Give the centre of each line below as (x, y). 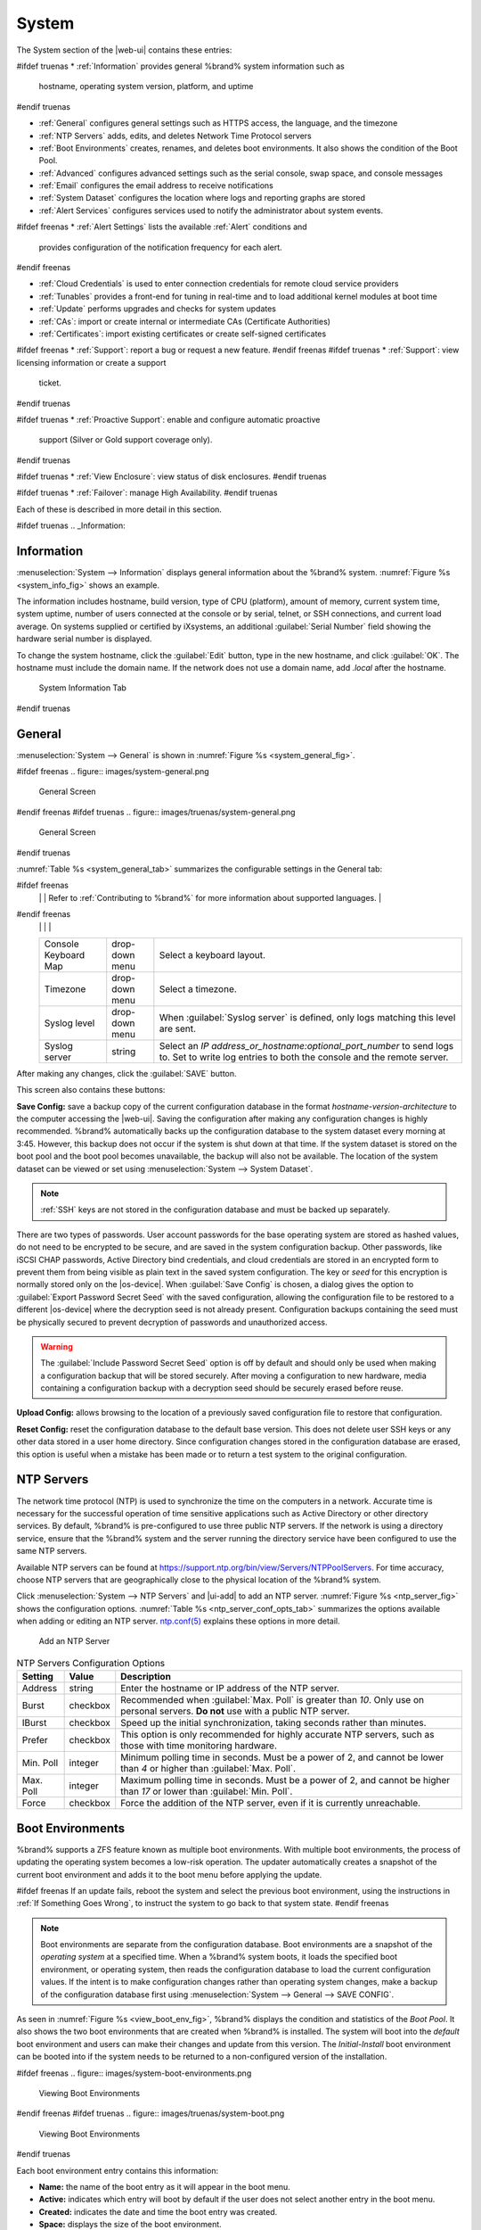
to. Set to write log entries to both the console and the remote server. (304, 1057)
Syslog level (69, 1023)
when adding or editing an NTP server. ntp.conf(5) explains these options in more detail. (178, 1621)
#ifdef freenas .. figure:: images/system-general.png (113, 771)
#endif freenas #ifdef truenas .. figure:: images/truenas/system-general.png (156, 812)
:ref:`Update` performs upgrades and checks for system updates (157, 309)
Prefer (35, 1740)
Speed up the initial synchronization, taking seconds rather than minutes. (273, 1723)
